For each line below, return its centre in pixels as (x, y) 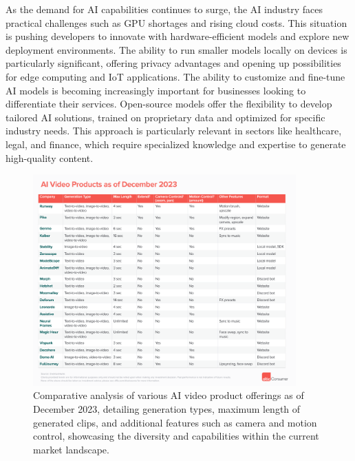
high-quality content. (50, 157)
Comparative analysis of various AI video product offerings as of (169, 395)
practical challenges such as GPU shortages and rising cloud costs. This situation (176, 22)
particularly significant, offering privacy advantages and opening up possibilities (173, 63)
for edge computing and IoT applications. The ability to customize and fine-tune (175, 76)
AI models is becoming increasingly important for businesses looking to (156, 90)
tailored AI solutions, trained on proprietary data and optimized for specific (165, 117)
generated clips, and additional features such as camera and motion (175, 422)
